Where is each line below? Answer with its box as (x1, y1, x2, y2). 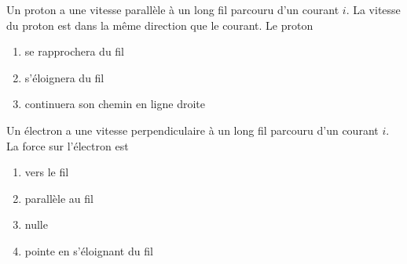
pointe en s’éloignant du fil (24, 242, 153, 259)
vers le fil (24, 164, 69, 180)
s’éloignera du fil (24, 69, 104, 85)
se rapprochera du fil (24, 43, 125, 60)
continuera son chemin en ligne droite (24, 96, 206, 112)
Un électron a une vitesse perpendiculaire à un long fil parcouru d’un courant (6, 121, 379, 138)
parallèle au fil (24, 190, 93, 206)
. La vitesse (346, 2, 401, 17)
